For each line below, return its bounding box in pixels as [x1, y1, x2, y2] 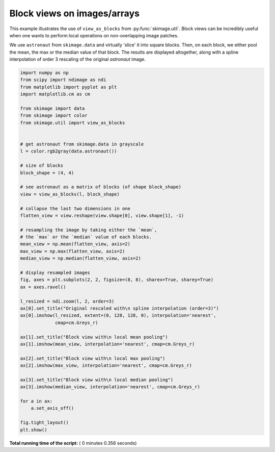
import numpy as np [20, 70, 69, 76]
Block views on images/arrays [9, 8, 140, 19]
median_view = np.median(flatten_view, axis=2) [20, 256, 141, 261]
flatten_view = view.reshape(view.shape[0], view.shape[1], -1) [20, 212, 184, 218]
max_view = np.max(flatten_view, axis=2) [20, 248, 125, 254]
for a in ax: [20, 398, 53, 404]
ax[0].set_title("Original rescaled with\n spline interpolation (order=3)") [20, 305, 219, 311]
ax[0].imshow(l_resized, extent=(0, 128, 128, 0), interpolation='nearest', [20, 313, 216, 318]
